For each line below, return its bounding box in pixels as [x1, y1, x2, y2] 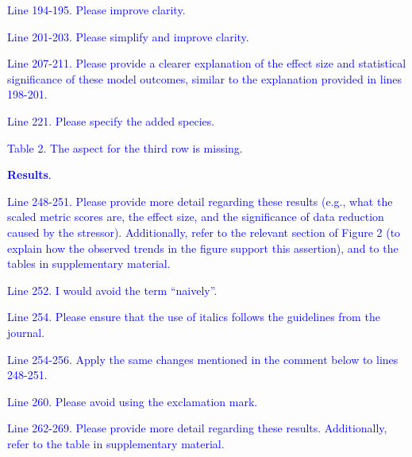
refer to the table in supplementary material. [7, 435, 225, 451]
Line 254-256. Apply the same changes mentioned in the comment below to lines [7, 350, 399, 367]
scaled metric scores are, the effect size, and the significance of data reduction [7, 208, 384, 225]
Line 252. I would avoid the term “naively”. [7, 281, 218, 298]
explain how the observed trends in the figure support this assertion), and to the [7, 239, 399, 256]
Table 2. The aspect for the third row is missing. [7, 139, 243, 156]
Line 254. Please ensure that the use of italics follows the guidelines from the [7, 308, 380, 325]
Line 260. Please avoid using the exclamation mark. [7, 393, 258, 409]
